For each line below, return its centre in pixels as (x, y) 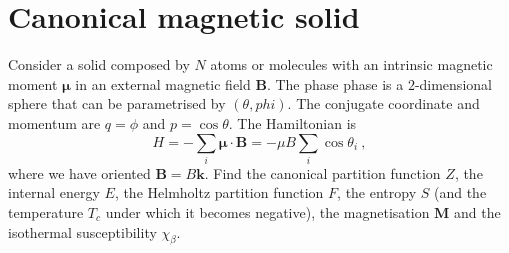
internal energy (54, 192)
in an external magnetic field (163, 83)
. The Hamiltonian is (292, 122)
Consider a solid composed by (99, 64)
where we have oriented (79, 172)
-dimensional (453, 83)
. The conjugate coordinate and (383, 103)
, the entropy (377, 192)
